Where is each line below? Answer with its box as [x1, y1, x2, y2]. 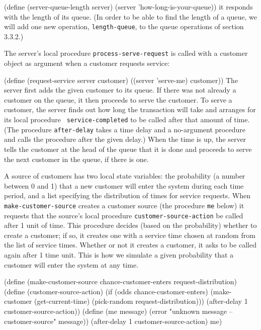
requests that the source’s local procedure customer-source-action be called [4, 210, 243, 220]
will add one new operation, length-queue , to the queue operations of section [4, 21, 244, 32]
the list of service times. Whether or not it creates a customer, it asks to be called [4, 239, 256, 250]
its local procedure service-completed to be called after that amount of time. [4, 114, 250, 125]
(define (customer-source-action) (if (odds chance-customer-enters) [4, 286, 208, 296]
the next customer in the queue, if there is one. [4, 153, 149, 164]
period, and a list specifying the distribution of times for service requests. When [4, 190, 250, 201]
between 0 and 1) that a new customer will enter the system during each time [4, 180, 244, 191]
